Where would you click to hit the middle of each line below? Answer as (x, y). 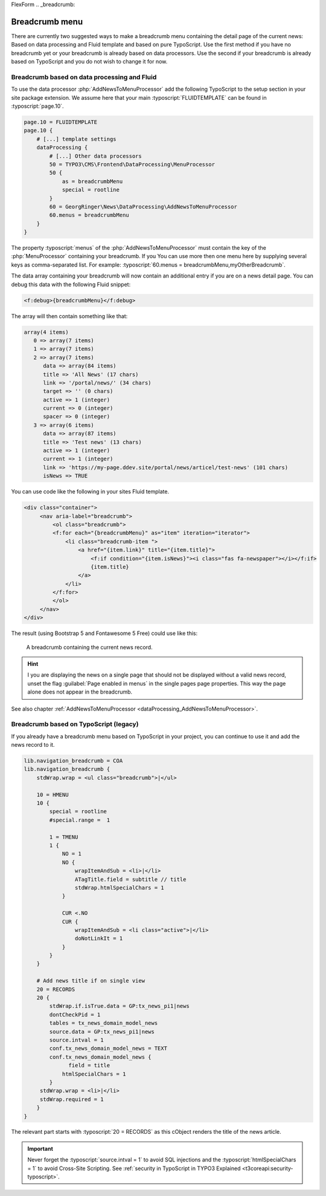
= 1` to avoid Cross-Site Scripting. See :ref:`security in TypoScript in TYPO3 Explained (134, 1168)
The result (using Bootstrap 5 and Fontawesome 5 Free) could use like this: (104, 633)
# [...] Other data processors (95, 156)
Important (40, 1148)
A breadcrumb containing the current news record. (90, 647)
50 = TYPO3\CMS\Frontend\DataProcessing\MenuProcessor (132, 164)
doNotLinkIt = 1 (99, 938)
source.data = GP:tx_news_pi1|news (102, 1032)
